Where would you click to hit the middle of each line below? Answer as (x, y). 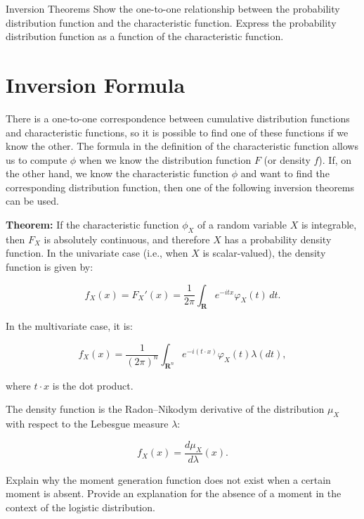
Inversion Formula (96, 84)
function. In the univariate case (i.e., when (97, 253)
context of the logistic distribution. (80, 507)
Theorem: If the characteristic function (92, 225)
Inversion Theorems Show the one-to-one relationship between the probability (173, 8)
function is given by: (50, 267)
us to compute (37, 159)
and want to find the (285, 173)
